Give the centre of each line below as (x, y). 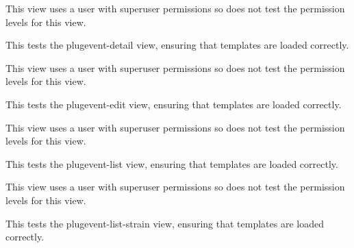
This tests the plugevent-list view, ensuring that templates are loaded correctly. (172, 163)
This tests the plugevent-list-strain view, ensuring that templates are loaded (165, 223)
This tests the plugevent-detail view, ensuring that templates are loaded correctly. (177, 45)
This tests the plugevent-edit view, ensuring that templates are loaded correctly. (174, 104)
